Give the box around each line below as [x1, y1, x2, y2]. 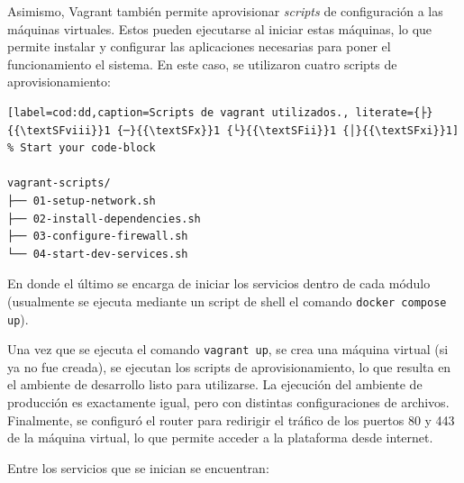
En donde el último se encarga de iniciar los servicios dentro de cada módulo [7, 274, 431, 293]
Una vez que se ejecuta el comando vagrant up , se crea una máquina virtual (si [7, 340, 449, 359]
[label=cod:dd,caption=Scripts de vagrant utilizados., [7, 105, 350, 119]
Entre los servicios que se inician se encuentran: [7, 458, 269, 477]
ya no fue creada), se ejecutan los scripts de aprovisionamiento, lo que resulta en [7, 357, 451, 376]
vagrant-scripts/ [7, 177, 111, 190]
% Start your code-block [7, 141, 156, 155]
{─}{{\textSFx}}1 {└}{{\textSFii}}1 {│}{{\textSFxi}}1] [116, 123, 459, 137]
